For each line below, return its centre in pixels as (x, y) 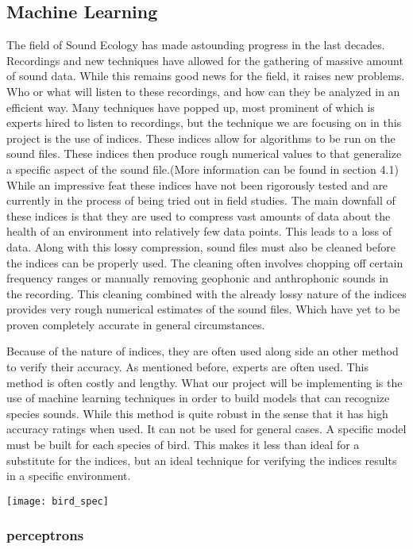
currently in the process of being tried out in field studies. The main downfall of (201, 200)
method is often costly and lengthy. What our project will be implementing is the (205, 382)
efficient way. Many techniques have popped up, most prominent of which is (191, 107)
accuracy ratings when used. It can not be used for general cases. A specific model (206, 429)
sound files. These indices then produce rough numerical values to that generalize (204, 154)
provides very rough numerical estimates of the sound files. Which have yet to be (203, 309)
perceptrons (45, 535)
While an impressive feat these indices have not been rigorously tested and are (197, 184)
